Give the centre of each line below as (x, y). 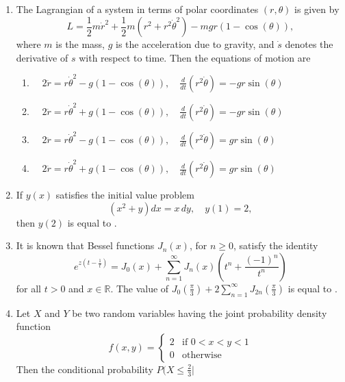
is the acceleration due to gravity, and (195, 44)
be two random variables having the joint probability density (200, 313)
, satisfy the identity (276, 245)
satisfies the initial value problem (125, 195)
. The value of (140, 288)
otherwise (202, 355)
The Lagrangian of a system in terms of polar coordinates (137, 9)
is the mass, (80, 44)
